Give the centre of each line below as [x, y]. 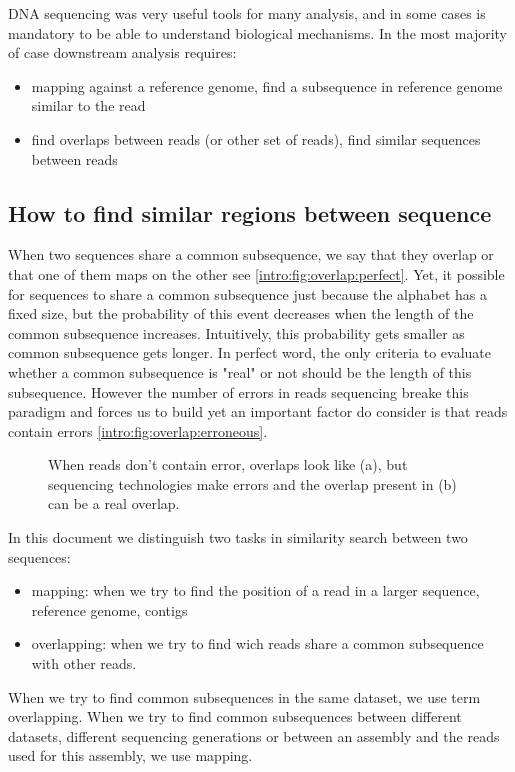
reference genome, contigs [109, 609]
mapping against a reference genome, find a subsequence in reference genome [267, 85]
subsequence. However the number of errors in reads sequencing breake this [238, 391]
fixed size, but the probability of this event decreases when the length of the [241, 313]
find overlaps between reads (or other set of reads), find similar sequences [256, 138]
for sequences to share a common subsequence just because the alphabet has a [247, 293]
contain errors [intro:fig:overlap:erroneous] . [138, 430]
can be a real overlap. [114, 503]
